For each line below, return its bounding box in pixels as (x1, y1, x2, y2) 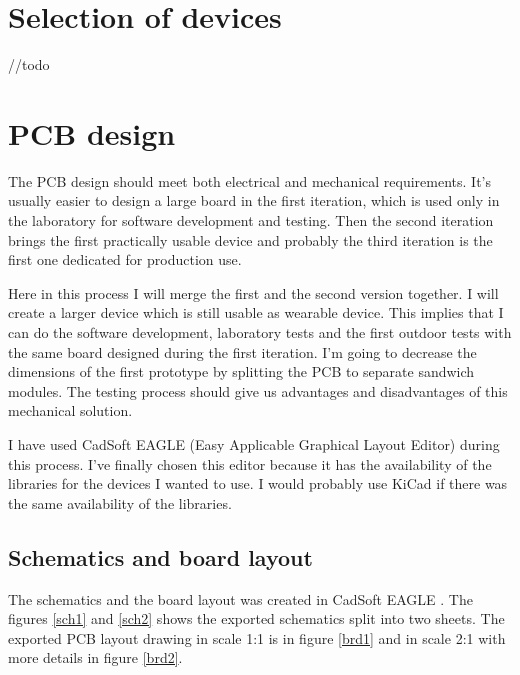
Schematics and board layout (8, 541, 313, 572)
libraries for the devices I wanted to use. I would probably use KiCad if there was (8, 473, 508, 494)
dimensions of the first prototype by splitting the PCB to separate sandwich (8, 361, 475, 382)
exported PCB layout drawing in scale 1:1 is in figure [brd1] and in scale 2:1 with (8, 627, 506, 648)
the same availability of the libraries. (8, 492, 232, 513)
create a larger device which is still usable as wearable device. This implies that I (8, 302, 504, 323)
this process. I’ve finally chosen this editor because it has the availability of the (8, 453, 492, 474)
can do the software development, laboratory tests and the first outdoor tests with (8, 322, 512, 342)
